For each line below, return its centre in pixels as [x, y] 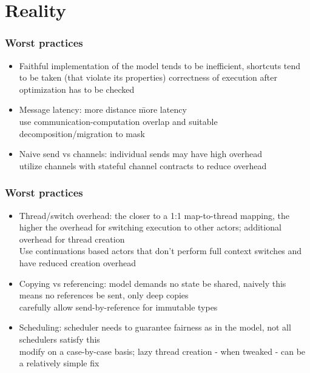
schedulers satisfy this [59, 339]
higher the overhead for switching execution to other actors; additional [150, 227]
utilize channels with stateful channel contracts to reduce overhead [143, 165]
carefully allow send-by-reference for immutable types [118, 307]
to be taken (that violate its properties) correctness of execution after [148, 77]
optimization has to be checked [77, 89]
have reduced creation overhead [78, 262]
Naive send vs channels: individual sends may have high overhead [140, 154]
